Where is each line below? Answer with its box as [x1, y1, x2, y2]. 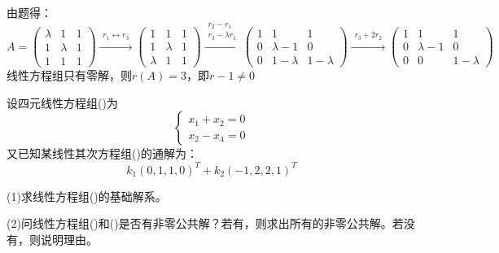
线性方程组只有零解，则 [7, 67, 132, 84]
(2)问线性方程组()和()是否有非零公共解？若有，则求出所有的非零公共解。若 [7, 215, 404, 232]
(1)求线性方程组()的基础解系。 [7, 187, 167, 204]
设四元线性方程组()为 [7, 94, 118, 111]
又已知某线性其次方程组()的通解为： [7, 145, 198, 162]
